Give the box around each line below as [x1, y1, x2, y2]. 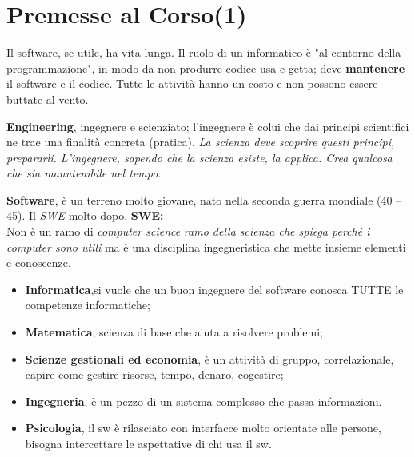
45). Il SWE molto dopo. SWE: [6, 207, 164, 224]
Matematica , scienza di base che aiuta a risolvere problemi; [25, 324, 323, 340]
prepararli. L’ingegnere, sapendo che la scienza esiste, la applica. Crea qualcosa [6, 149, 393, 165]
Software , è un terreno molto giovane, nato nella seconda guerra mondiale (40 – [6, 191, 402, 208]
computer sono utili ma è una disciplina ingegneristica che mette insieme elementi [6, 238, 406, 255]
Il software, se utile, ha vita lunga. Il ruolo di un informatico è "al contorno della [6, 44, 401, 61]
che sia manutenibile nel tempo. [6, 165, 162, 181]
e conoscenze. [6, 254, 71, 271]
